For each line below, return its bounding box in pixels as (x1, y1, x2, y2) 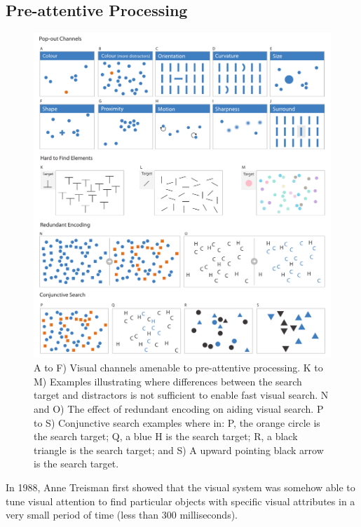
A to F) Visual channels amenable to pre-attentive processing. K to (34, 360, 323, 375)
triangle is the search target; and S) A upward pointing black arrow (34, 442, 324, 457)
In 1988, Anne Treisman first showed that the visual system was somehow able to (6, 479, 355, 494)
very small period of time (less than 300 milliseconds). (6, 507, 238, 522)
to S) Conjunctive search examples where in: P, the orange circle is (34, 415, 320, 430)
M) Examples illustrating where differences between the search (34, 374, 302, 388)
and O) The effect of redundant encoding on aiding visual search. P (34, 401, 324, 416)
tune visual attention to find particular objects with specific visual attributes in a (6, 493, 355, 508)
